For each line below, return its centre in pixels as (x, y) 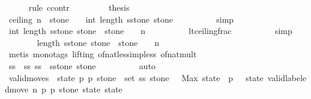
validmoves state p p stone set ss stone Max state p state (136, 77)
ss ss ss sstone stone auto (82, 65)
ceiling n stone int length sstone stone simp (121, 19)
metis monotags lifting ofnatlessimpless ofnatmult (103, 54)
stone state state (91, 89)
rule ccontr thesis (79, 7)
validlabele (287, 77)
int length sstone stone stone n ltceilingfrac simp (150, 31)
